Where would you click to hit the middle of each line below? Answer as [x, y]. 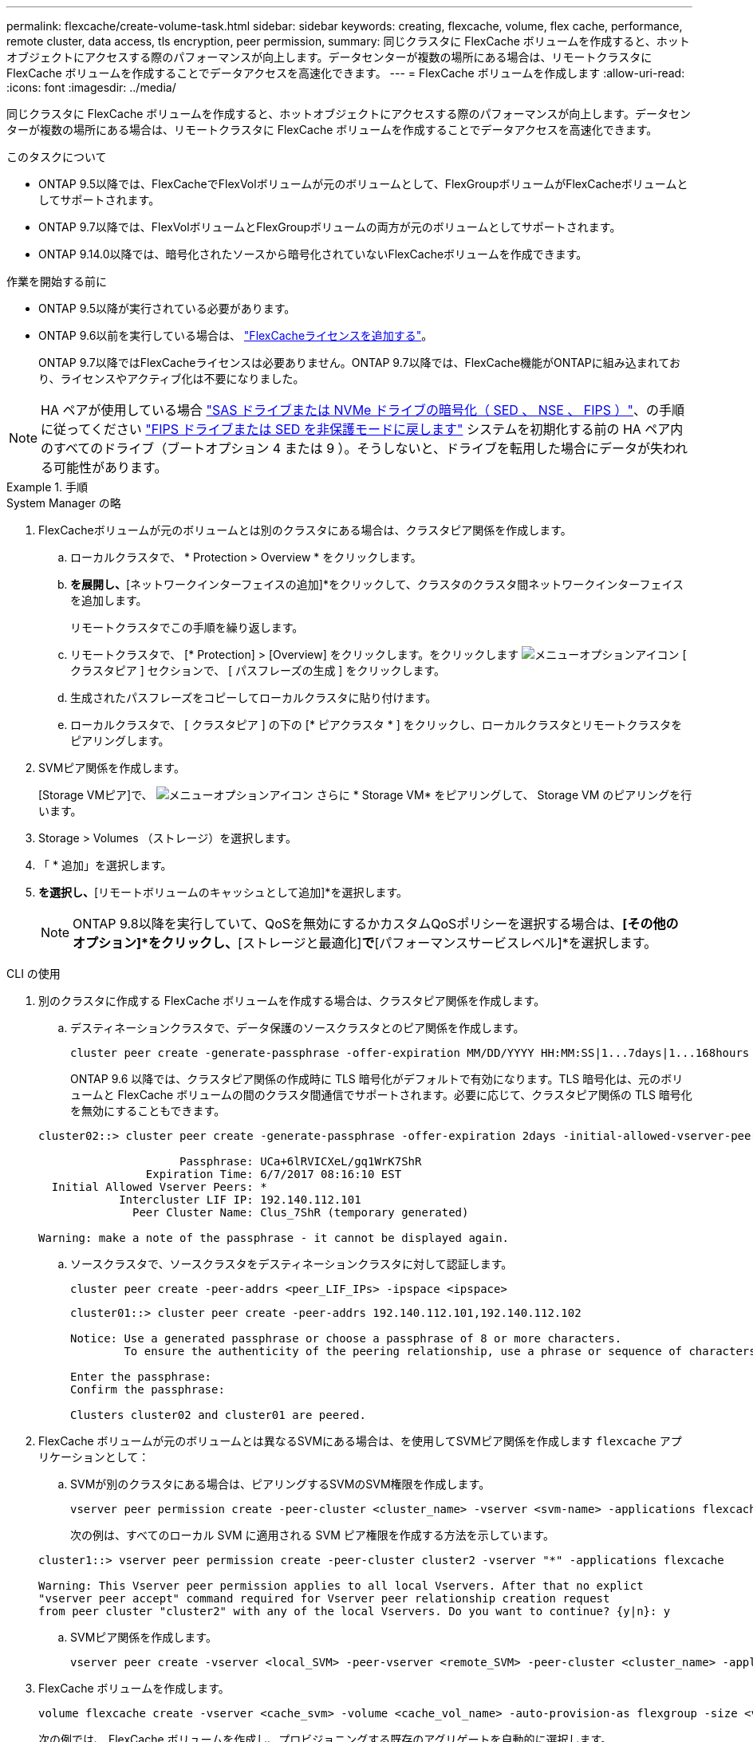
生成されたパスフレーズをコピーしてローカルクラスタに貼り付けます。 [254, 698]
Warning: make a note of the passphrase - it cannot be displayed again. [274, 1238]
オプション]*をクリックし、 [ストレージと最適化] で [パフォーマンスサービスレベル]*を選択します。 [365, 943]
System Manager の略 [64, 503]
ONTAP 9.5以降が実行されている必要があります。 [167, 308]
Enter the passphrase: [141, 1377]
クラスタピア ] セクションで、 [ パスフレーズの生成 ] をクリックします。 [258, 670]
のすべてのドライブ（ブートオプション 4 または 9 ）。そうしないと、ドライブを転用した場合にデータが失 [352, 448]
